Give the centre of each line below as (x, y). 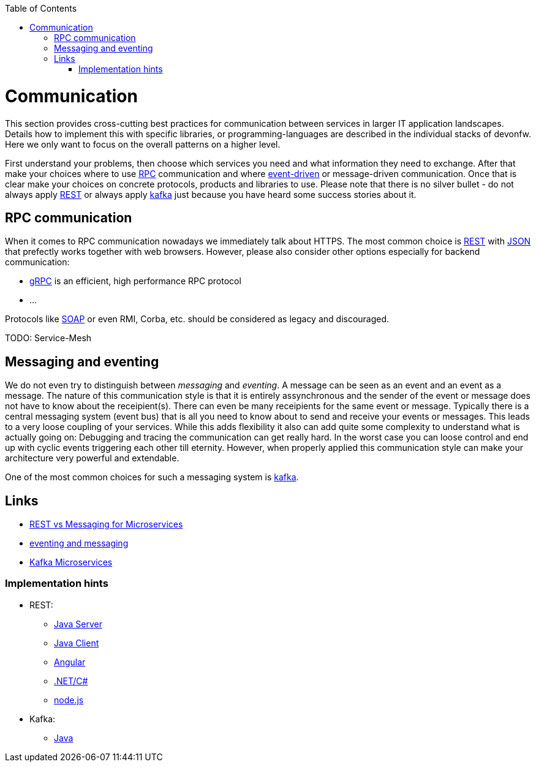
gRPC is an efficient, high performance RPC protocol (135, 281)
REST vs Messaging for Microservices (106, 524)
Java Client (77, 643)
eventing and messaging (79, 543)
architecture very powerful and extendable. (92, 458)
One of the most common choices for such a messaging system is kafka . (152, 477)
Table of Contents (41, 8)
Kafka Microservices (71, 562)
